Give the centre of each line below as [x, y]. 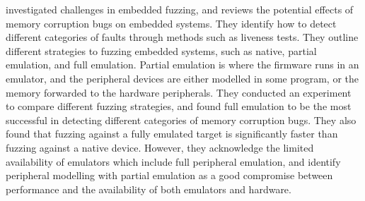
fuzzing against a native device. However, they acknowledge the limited [160, 147]
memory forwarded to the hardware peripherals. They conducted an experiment [179, 92]
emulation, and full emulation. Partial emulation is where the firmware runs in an [182, 65]
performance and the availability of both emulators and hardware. [149, 189]
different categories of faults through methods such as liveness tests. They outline [182, 37]
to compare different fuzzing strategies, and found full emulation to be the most [179, 106]
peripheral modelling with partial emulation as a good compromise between [169, 175]
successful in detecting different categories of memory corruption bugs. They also [181, 120]
